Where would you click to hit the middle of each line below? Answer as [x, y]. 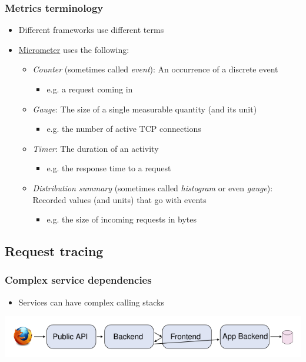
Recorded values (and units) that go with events [119, 199]
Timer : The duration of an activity [96, 148]
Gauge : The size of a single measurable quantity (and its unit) [145, 109]
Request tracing [54, 251]
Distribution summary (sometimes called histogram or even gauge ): [153, 187]
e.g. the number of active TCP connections [124, 129]
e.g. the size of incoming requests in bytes [122, 219]
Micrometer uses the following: [74, 49]
